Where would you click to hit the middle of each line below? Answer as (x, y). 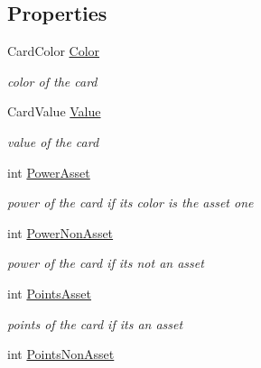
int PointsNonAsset (61, 354)
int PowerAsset (49, 172)
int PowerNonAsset (61, 232)
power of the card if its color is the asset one (130, 202)
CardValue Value (54, 111)
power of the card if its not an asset (106, 263)
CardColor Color (54, 51)
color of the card (52, 81)
